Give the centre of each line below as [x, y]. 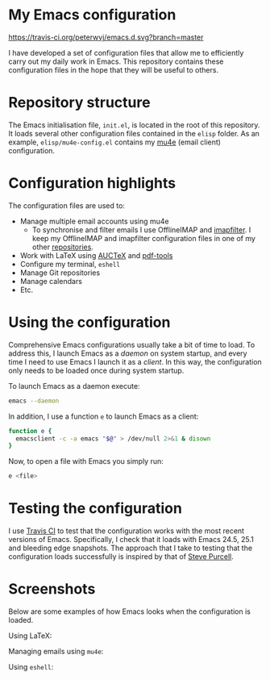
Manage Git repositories [60, 273]
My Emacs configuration [92, 15]
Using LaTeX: [30, 636]
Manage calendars [51, 281]
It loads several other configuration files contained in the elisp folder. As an [134, 133]
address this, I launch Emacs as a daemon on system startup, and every [128, 353]
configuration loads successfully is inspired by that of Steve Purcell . [121, 557]
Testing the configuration [96, 509]
